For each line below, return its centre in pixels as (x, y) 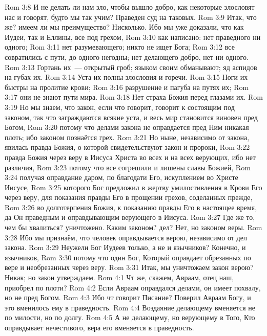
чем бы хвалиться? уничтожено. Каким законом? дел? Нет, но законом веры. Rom (133, 227)
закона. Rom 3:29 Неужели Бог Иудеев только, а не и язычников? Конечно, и (125, 247)
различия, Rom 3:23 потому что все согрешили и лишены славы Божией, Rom (128, 167)
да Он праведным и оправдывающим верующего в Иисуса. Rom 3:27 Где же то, (130, 217)
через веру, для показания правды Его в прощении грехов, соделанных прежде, (129, 197)
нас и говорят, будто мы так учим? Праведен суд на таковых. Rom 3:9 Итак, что (131, 17)
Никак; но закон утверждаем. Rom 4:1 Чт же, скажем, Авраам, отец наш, (119, 277)
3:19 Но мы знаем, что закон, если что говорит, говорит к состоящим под (120, 107)
